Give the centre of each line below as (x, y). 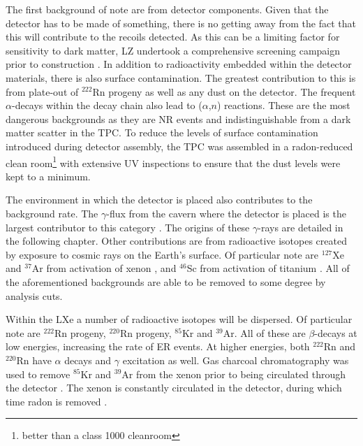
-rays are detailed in (301, 227)
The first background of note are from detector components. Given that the (167, 9)
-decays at (336, 332)
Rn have (34, 360)
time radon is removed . (57, 401)
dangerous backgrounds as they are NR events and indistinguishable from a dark (178, 118)
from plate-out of (42, 91)
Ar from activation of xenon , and (104, 268)
